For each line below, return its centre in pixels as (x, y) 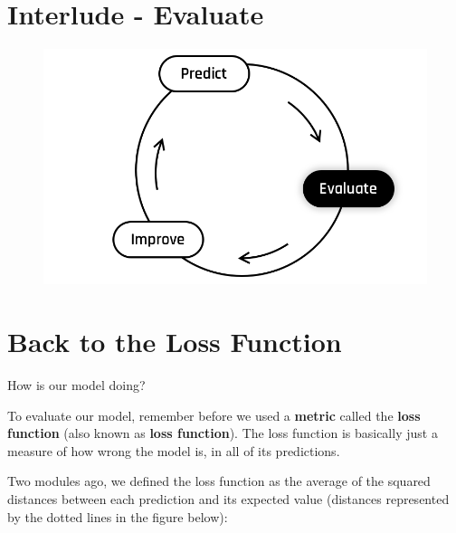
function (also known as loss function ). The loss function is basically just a (223, 433)
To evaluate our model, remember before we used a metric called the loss (214, 415)
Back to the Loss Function (175, 342)
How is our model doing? (76, 385)
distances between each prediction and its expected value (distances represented (228, 499)
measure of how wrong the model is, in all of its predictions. (174, 450)
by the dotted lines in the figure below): (118, 516)
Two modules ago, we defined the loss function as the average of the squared (219, 481)
